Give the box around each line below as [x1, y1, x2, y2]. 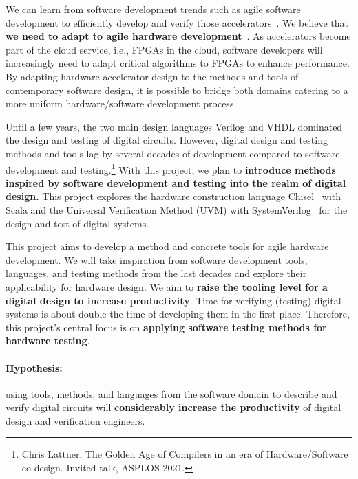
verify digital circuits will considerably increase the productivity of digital [6, 400, 341, 414]
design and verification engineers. [6, 413, 145, 427]
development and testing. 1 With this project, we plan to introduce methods [6, 160, 336, 177]
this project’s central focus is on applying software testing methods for [6, 320, 327, 334]
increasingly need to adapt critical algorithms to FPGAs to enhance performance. [6, 56, 350, 70]
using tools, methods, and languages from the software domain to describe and [6, 386, 337, 401]
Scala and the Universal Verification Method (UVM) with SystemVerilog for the [6, 202, 348, 216]
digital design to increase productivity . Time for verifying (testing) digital [6, 293, 341, 307]
